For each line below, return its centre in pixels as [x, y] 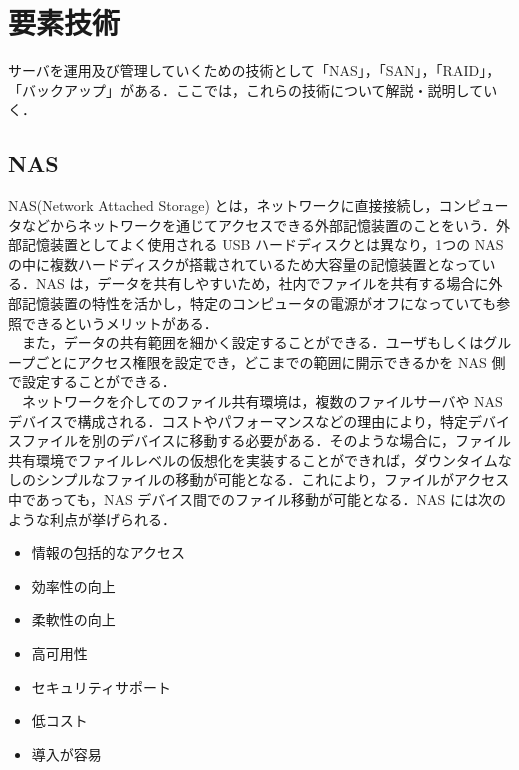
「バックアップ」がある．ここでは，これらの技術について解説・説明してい [253, 89]
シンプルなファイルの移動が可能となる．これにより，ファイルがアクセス [272, 479]
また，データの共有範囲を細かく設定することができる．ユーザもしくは [252, 342]
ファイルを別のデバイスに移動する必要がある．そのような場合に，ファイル [266, 440]
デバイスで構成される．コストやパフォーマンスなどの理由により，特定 [238, 420]
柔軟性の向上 [73, 619]
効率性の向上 [73, 585]
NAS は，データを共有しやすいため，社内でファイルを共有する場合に [262, 283]
